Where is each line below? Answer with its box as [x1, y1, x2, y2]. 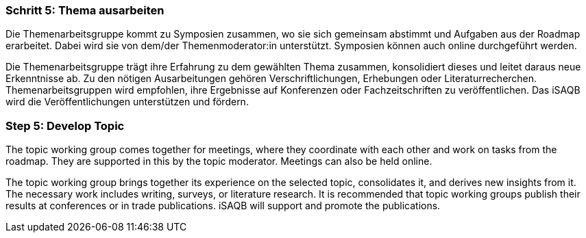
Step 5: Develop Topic [5, 118, 125, 133]
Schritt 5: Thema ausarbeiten [5, 3, 164, 17]
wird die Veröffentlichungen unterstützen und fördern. [5, 96, 249, 108]
